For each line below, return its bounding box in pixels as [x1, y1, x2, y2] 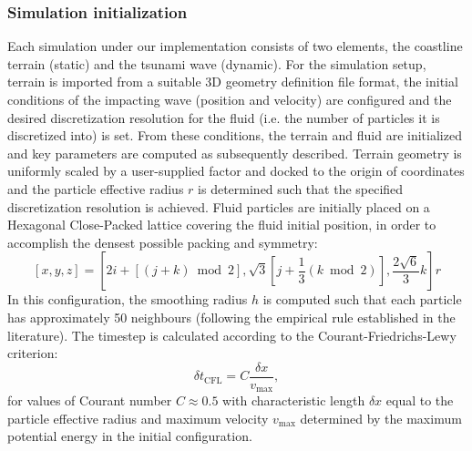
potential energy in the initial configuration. [7, 426, 252, 446]
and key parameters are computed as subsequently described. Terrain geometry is [7, 143, 462, 162]
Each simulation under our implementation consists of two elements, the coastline [7, 36, 463, 56]
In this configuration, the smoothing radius [7, 290, 248, 309]
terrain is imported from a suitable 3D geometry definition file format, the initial [7, 72, 458, 91]
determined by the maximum [300, 408, 462, 427]
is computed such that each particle [262, 290, 462, 309]
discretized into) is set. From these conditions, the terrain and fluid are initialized [7, 126, 462, 145]
